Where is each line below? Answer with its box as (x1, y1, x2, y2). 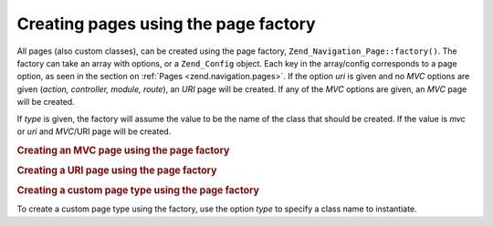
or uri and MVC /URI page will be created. (16, 126, 172, 137)
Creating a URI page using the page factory (16, 164, 217, 177)
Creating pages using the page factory (16, 14, 316, 34)
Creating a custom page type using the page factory (16, 184, 260, 197)
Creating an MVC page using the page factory (16, 144, 230, 157)
